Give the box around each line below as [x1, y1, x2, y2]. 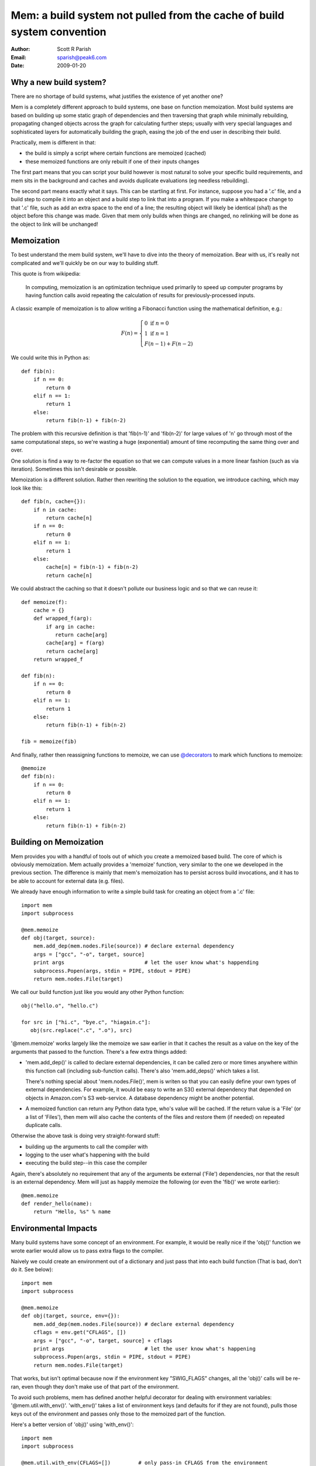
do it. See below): [11, 1266, 53, 1273]
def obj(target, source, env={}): [21, 1312, 120, 1319]
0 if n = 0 [144, 320, 169, 327]
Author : [11, 46, 30, 53]
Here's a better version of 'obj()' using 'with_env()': [11, 1421, 134, 1428]
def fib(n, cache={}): [21, 498, 87, 505]
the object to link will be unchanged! [11, 220, 98, 228]
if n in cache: [33, 506, 77, 513]
